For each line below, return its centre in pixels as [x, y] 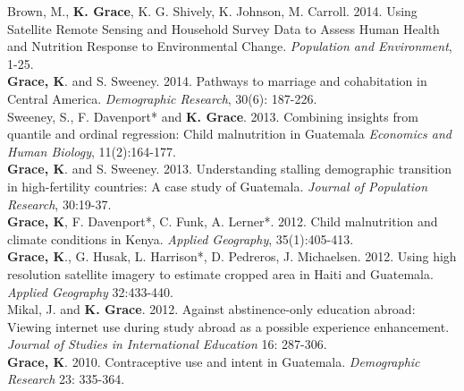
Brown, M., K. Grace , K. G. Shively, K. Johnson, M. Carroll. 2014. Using [212, 11]
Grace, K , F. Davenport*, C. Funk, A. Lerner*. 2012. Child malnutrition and [223, 221]
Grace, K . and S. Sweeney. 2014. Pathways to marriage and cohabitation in [217, 81]
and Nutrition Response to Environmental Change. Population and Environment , [230, 46]
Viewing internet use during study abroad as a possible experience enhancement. [228, 326]
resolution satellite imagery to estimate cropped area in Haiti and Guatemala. [220, 273]
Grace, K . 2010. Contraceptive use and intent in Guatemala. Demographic [214, 361]
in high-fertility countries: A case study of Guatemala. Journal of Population [218, 186]
